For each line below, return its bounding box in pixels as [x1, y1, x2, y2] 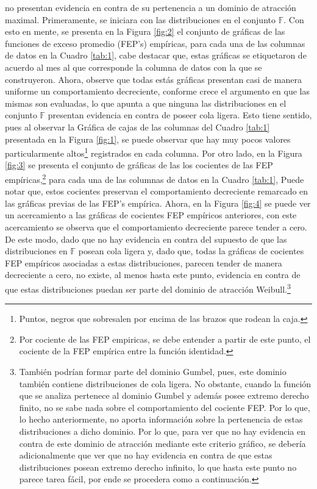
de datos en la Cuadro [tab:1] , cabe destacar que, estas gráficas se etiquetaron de [5, 49, 307, 62]
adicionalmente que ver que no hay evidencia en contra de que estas [19, 449, 272, 462]
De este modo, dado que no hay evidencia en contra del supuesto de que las [5, 232, 287, 245]
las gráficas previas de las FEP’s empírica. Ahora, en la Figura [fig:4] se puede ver [5, 196, 311, 209]
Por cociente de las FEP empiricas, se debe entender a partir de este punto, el [19, 332, 311, 345]
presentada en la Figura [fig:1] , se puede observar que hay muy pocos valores [5, 132, 291, 145]
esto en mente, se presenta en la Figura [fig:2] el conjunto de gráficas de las [5, 25, 285, 38]
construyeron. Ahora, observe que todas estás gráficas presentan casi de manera [5, 73, 302, 85]
